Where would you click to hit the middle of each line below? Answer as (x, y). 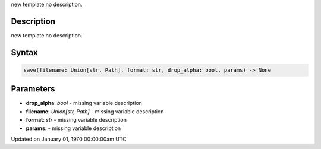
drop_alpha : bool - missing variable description (84, 103)
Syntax (24, 53)
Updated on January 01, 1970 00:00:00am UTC (69, 139)
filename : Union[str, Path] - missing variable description (95, 111)
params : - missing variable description (73, 128)
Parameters (33, 89)
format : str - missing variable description (76, 120)
